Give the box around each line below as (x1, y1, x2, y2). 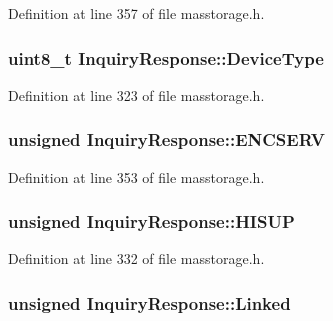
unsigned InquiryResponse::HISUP (8, 209, 295, 234)
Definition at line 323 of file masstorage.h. (8, 84, 265, 105)
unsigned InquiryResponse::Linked (8, 290, 291, 315)
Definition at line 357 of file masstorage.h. (8, 3, 265, 23)
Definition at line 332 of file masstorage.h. (8, 248, 265, 269)
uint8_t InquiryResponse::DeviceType (8, 45, 324, 70)
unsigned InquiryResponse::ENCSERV (8, 127, 325, 152)
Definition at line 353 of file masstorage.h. (8, 166, 265, 187)
